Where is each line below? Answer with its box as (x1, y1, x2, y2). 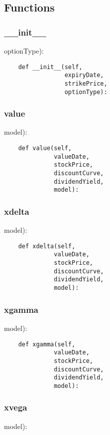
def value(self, (18, 145, 72, 152)
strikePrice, (64, 80, 108, 87)
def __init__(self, (18, 63, 83, 71)
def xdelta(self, (18, 242, 76, 250)
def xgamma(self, (18, 340, 76, 348)
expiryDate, (64, 72, 104, 79)
